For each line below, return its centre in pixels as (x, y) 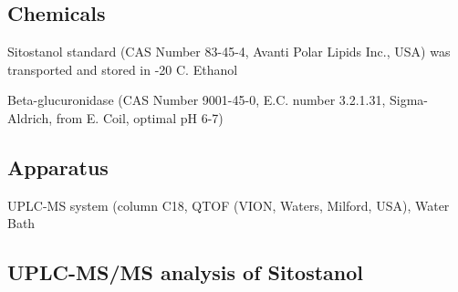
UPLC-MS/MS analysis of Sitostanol (186, 272)
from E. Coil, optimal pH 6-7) (140, 117)
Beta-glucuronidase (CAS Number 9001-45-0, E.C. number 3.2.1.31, (197, 100)
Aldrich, (30, 117)
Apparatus (58, 167)
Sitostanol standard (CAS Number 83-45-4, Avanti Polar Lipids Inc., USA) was (229, 52)
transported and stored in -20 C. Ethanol (123, 69)
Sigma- (409, 100)
